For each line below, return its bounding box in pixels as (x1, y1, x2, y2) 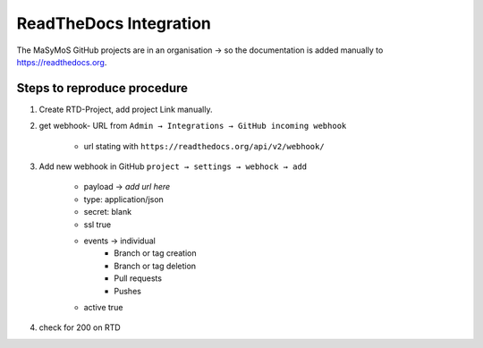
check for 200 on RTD (38, 322, 121, 333)
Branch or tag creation (114, 248, 197, 259)
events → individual (83, 235, 156, 246)
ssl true (83, 219, 112, 230)
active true (83, 301, 123, 312)
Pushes (114, 285, 142, 296)
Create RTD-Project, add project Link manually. (38, 104, 213, 115)
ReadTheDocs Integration (16, 13, 212, 33)
